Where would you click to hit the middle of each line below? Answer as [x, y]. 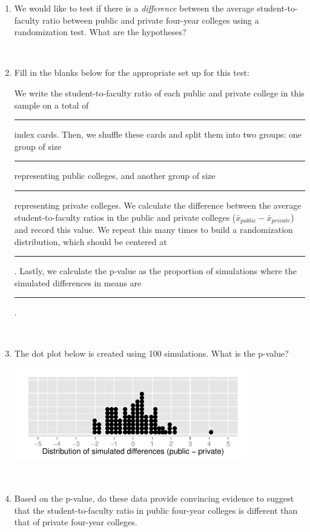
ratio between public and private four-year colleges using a [151, 20]
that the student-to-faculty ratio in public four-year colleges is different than [156, 510]
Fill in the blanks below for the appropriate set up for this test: [132, 72]
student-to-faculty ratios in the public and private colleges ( [125, 217]
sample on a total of [51, 105]
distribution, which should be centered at [91, 241]
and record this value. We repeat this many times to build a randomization [153, 229]
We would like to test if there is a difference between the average [134, 8]
